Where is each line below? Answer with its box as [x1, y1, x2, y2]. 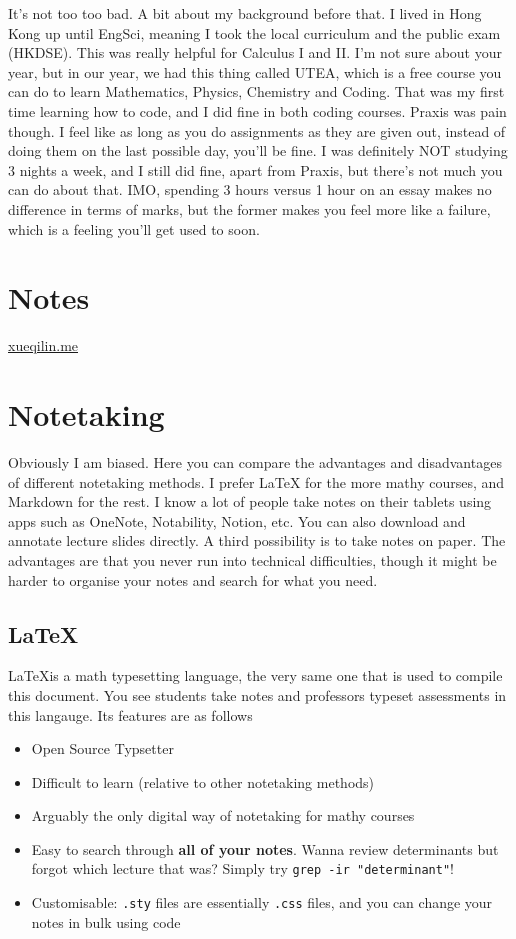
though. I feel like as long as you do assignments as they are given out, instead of [8, 120, 506, 141]
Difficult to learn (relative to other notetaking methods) [31, 771, 375, 792]
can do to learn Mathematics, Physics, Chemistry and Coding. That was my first [8, 81, 505, 102]
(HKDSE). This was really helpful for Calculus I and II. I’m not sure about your [8, 42, 503, 63]
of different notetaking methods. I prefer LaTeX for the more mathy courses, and [8, 471, 505, 492]
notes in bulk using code [31, 911, 181, 932]
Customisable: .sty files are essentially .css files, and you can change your [31, 892, 493, 913]
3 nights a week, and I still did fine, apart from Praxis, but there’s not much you [8, 159, 503, 180]
